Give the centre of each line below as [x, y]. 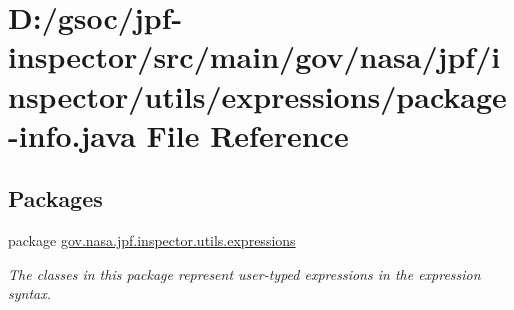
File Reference [247, 134]
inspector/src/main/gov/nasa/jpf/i [254, 56]
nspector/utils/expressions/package [257, 95]
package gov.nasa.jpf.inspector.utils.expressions [152, 240]
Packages [55, 198]
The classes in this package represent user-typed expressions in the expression [244, 273]
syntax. [29, 293]
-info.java [72, 134]
